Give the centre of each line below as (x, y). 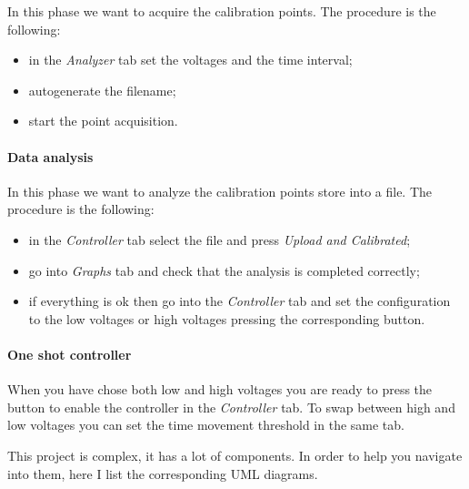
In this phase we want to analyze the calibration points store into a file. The (220, 191)
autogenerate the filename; (102, 90)
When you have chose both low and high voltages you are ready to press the (220, 389)
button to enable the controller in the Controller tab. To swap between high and (231, 407)
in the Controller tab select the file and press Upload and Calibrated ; (220, 239)
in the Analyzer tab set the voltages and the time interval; (190, 60)
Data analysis (50, 156)
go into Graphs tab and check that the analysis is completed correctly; (224, 270)
